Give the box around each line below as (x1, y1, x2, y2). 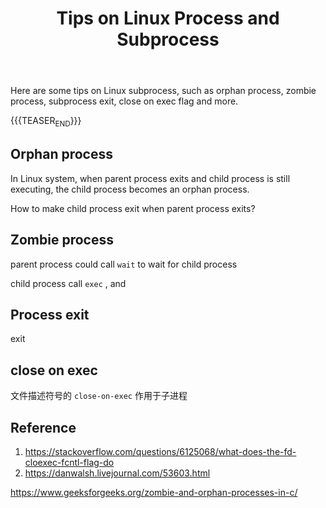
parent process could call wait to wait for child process (10, 258, 238, 270)
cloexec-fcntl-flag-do (24, 457, 115, 469)
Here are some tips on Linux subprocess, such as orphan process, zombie (10, 85, 317, 97)
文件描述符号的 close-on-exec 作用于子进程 (10, 390, 188, 402)
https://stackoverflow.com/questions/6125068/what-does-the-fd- (24, 446, 297, 458)
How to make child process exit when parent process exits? (10, 202, 256, 214)
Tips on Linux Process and (56, 7, 280, 30)
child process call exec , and (10, 277, 127, 289)
